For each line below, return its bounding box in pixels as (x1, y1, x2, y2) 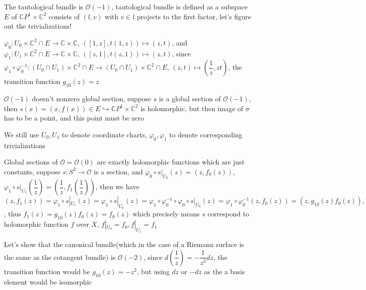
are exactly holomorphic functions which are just (96, 157, 245, 167)
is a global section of (159, 93, 221, 104)
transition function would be (4, 266, 90, 276)
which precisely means (133, 208, 200, 219)
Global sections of (4, 157, 58, 167)
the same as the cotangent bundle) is (4, 251, 116, 262)
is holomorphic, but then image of (140, 103, 243, 113)
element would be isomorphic (4, 276, 92, 287)
